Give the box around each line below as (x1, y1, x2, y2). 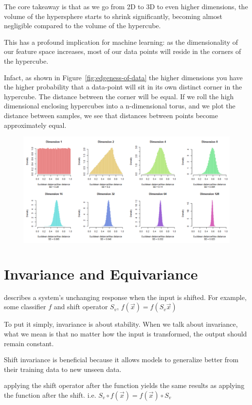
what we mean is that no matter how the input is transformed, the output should (4, 329, 247, 339)
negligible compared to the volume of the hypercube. (4, 20, 161, 31)
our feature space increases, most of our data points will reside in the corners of (4, 46, 241, 56)
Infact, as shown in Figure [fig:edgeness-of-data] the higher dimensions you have (4, 72, 243, 82)
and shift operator (54, 301, 108, 312)
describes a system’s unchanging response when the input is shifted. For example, (4, 292, 247, 302)
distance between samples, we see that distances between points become (4, 110, 218, 120)
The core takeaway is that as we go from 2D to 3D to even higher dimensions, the (4, 1, 248, 11)
